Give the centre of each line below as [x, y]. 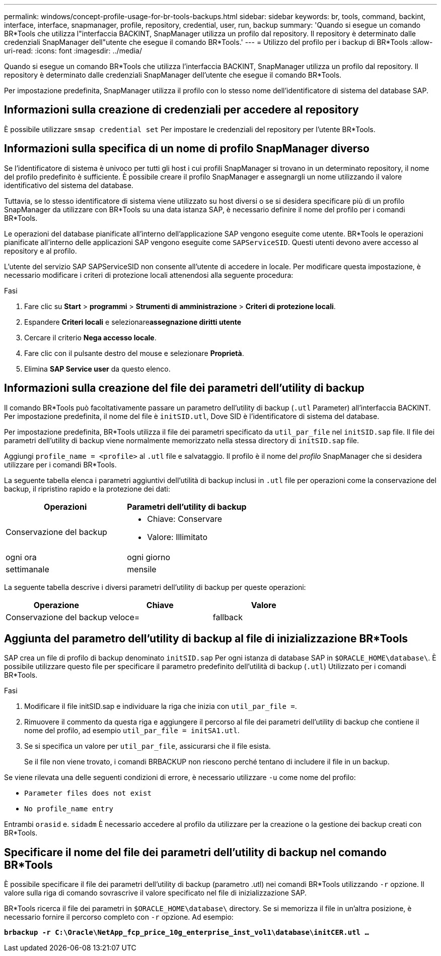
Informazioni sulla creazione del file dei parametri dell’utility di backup [184, 388]
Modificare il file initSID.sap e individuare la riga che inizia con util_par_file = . [161, 706]
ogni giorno [149, 557]
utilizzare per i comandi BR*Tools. [60, 464]
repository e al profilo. [41, 251]
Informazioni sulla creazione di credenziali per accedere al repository [181, 110]
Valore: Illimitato [177, 537]
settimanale [27, 569]
